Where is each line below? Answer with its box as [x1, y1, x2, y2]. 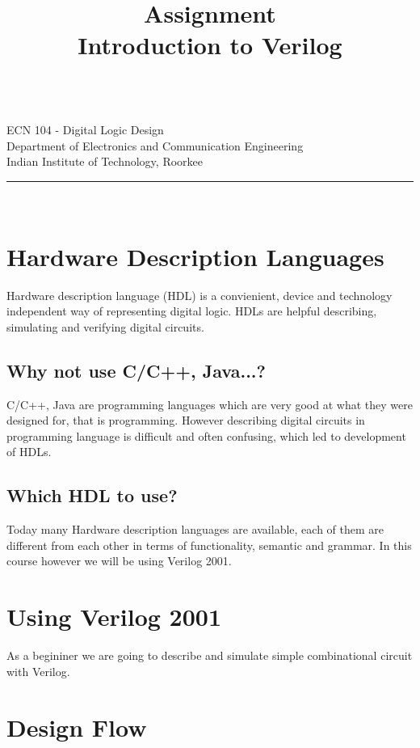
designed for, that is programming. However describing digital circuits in [6, 412, 365, 429]
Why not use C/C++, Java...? [6, 357, 266, 382]
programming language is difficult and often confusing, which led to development [6, 427, 406, 444]
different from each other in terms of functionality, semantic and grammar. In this [6, 536, 412, 553]
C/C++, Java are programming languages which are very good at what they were [6, 395, 413, 412]
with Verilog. [6, 662, 70, 679]
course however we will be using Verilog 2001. [6, 552, 232, 569]
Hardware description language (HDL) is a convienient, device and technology [6, 286, 393, 303]
